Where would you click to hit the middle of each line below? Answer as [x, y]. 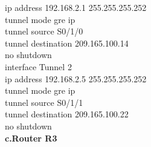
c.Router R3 [31, 138]
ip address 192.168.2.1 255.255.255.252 [76, 7]
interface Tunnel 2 [38, 66]
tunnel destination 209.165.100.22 [67, 114]
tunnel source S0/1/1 [44, 102]
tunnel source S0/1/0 [44, 31]
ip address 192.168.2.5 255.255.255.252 [76, 78]
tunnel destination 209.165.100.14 [67, 43]
